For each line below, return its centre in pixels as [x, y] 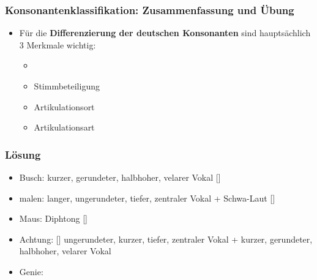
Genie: [31, 271]
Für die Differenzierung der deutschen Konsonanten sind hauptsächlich [165, 33]
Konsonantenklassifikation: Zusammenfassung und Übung [150, 9]
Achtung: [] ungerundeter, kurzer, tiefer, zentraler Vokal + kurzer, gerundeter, [166, 239]
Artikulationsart [64, 127]
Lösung [23, 154]
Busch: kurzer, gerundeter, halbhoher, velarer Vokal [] [120, 177]
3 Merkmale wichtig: [58, 44]
